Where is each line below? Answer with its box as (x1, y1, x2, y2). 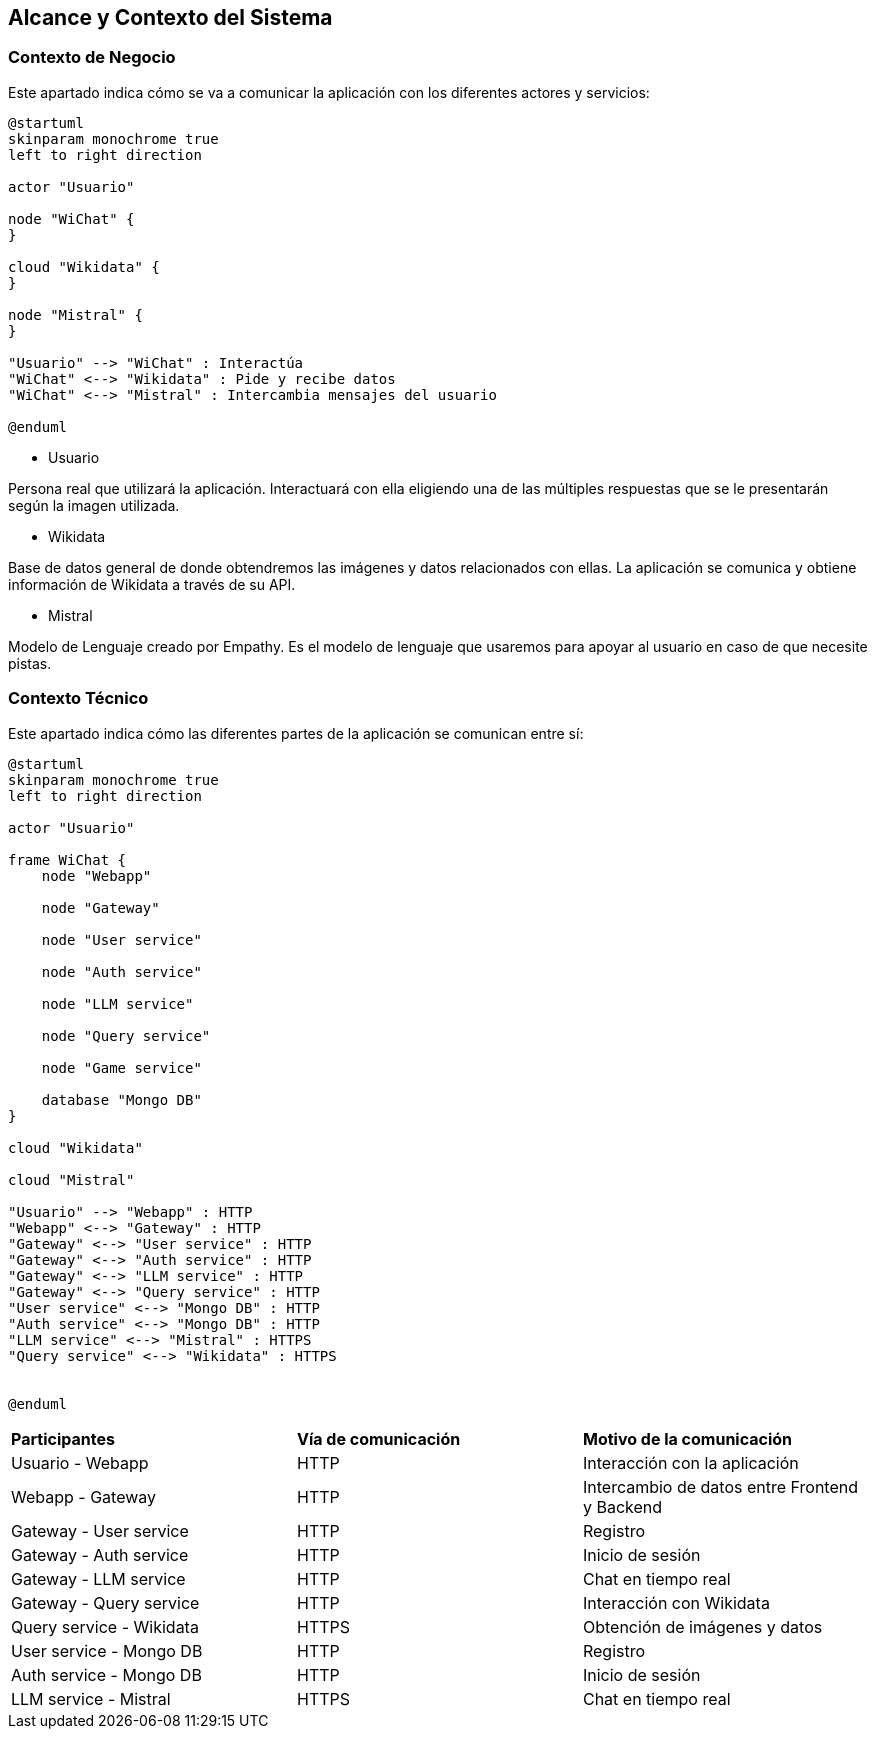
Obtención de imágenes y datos (582, 1616, 823, 1637)
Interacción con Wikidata (582, 1592, 770, 1613)
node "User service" (41, 931, 202, 948)
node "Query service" (41, 1027, 211, 1044)
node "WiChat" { (8, 210, 135, 227)
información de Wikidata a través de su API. (8, 575, 296, 593)
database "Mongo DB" (41, 1091, 202, 1108)
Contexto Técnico (8, 688, 149, 709)
